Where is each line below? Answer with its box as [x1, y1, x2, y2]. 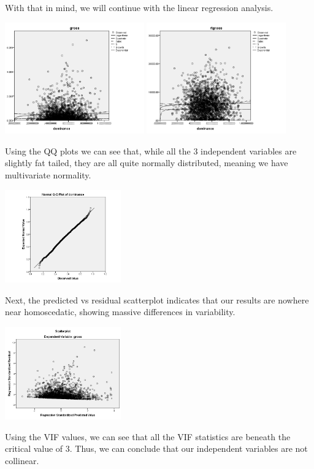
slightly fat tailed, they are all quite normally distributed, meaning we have [5, 156, 288, 169]
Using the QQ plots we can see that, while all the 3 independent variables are [5, 144, 297, 157]
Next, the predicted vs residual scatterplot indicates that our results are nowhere [5, 293, 309, 306]
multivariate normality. [5, 169, 91, 181]
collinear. [5, 454, 39, 467]
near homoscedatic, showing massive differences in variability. [5, 305, 235, 318]
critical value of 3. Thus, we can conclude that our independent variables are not [5, 442, 308, 455]
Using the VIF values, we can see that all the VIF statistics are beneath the [5, 430, 291, 443]
